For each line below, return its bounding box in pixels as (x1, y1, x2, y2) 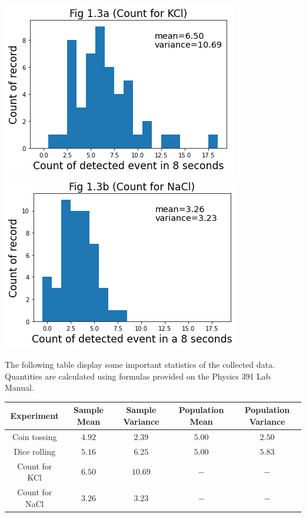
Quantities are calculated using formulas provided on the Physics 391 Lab (5, 370, 271, 382)
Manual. (5, 381, 34, 394)
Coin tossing (12, 430, 57, 442)
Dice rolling (14, 445, 56, 457)
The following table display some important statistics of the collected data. (5, 358, 275, 371)
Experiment (10, 409, 59, 422)
